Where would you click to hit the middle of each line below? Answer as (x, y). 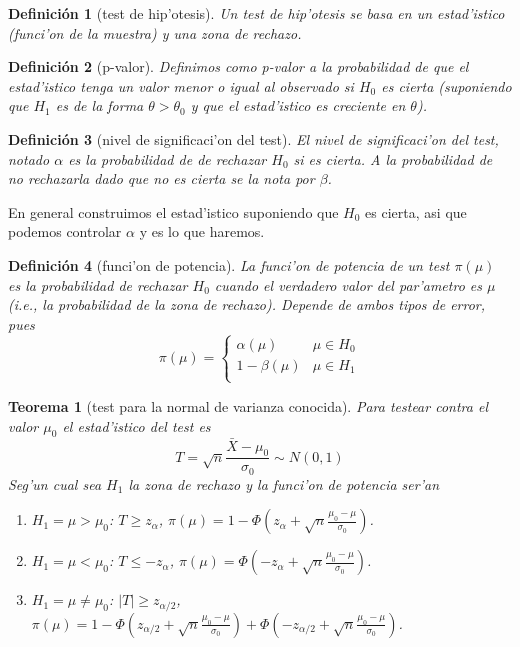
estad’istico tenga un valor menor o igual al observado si (181, 85)
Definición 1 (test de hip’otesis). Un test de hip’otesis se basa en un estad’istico (256, 13)
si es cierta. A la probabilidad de (393, 158)
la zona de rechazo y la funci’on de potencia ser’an (284, 483)
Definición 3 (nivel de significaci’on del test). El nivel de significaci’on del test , (253, 138)
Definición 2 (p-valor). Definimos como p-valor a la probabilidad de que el (238, 66)
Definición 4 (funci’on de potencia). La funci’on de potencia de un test (229, 264)
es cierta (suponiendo (446, 85)
